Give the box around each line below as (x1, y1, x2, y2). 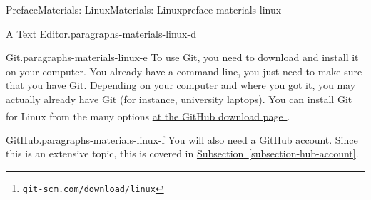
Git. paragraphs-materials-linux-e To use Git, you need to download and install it (6, 50, 359, 65)
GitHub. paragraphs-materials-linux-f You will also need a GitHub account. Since (6, 132, 358, 147)
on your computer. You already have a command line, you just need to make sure (6, 63, 362, 78)
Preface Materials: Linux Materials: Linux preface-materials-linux (6, 2, 282, 16)
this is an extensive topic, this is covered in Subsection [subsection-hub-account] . (6, 146, 359, 161)
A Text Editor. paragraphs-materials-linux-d (6, 26, 196, 41)
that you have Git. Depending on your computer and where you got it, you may (6, 78, 356, 93)
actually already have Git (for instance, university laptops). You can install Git (6, 91, 352, 106)
